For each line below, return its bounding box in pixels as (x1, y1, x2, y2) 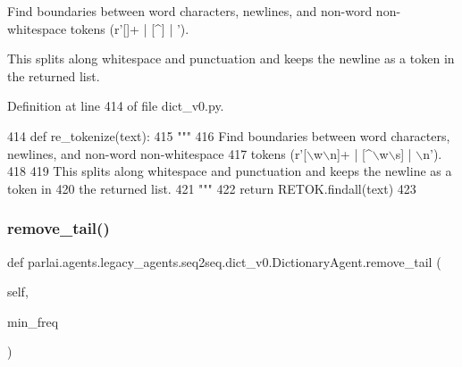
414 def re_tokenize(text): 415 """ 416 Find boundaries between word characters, (7, 126, 450, 145)
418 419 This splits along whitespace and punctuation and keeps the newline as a (7, 162, 452, 180)
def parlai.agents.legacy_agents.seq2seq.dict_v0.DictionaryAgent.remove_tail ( (7, 252, 441, 271)
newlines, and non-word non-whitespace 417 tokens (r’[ (7, 144, 307, 163)
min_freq (7, 312, 59, 330)
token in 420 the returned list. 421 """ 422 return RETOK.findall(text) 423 (7, 179, 416, 197)
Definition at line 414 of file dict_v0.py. (7, 96, 224, 115)
